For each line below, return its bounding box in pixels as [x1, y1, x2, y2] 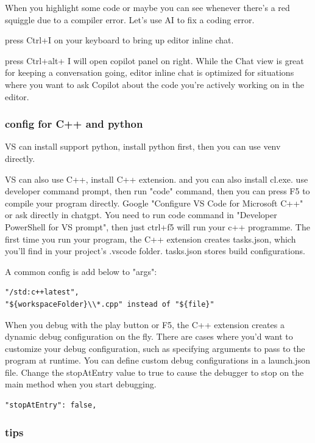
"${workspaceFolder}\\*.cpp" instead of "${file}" [5, 299, 214, 309]
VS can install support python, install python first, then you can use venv [5, 140, 281, 153]
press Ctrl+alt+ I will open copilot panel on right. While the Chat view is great [5, 54, 304, 67]
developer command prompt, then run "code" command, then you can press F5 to [5, 185, 310, 197]
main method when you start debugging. [5, 378, 157, 390]
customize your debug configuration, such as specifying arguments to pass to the [5, 342, 305, 354]
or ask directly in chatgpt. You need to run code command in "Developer [5, 208, 277, 221]
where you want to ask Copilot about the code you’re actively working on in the [5, 78, 304, 90]
